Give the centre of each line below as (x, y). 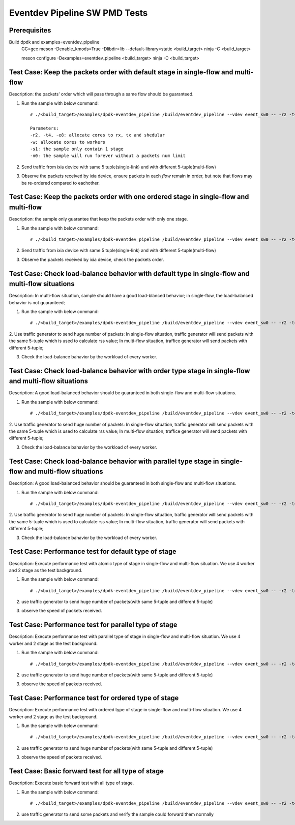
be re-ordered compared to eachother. (61, 183)
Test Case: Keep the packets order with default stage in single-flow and (121, 72)
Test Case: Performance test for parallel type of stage (93, 625)
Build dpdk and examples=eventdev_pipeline (54, 42)
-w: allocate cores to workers (68, 142)
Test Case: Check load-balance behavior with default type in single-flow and (129, 273)
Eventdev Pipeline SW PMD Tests (78, 13)
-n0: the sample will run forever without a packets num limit (108, 156)
